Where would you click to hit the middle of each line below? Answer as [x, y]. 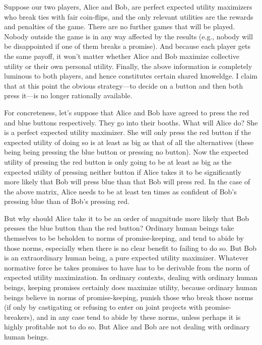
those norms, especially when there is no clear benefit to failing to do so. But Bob [130, 248]
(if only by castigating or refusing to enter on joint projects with [103, 307]
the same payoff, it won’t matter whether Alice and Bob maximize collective [122, 56]
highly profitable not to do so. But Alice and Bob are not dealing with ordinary [127, 327]
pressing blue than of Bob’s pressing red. [67, 201]
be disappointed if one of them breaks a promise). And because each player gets [127, 46]
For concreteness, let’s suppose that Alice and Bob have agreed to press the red [127, 112]
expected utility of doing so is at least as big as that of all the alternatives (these [129, 142]
